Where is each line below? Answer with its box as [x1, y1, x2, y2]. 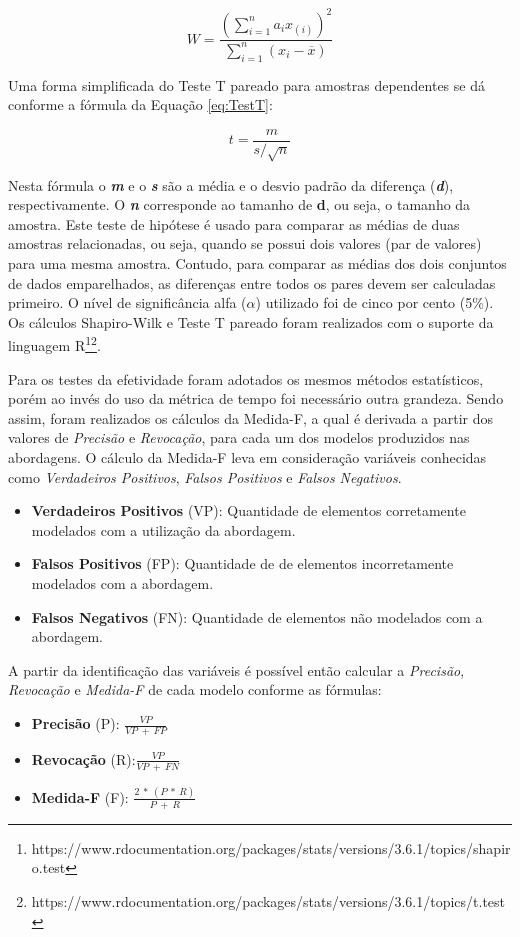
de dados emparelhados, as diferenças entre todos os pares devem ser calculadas [8, 272, 496, 293]
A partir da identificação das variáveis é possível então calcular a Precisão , [8, 659, 465, 680]
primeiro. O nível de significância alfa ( [8, 292, 247, 313]
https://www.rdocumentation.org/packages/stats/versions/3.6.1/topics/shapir [31, 837, 511, 858]
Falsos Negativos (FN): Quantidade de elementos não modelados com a [31, 606, 483, 627]
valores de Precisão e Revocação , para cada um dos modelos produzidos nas [8, 427, 470, 448]
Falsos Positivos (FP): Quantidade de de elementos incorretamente [31, 553, 454, 574]
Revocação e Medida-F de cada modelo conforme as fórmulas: [8, 679, 382, 700]
